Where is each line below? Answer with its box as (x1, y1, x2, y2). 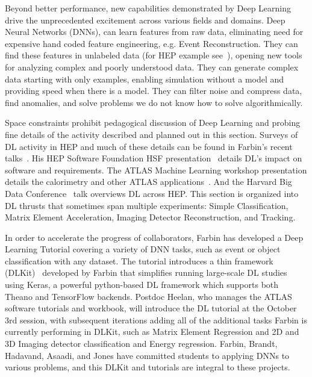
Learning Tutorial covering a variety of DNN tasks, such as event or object (5, 243, 281, 255)
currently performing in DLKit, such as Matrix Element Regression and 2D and (5, 325, 299, 338)
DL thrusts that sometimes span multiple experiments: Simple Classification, (5, 199, 289, 211)
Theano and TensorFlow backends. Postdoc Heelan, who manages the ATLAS (5, 290, 292, 302)
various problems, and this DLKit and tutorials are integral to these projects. (5, 361, 290, 373)
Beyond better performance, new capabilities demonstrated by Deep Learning (5, 2, 291, 14)
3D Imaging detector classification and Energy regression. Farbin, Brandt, (5, 337, 278, 350)
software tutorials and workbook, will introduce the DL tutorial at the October (5, 302, 297, 314)
